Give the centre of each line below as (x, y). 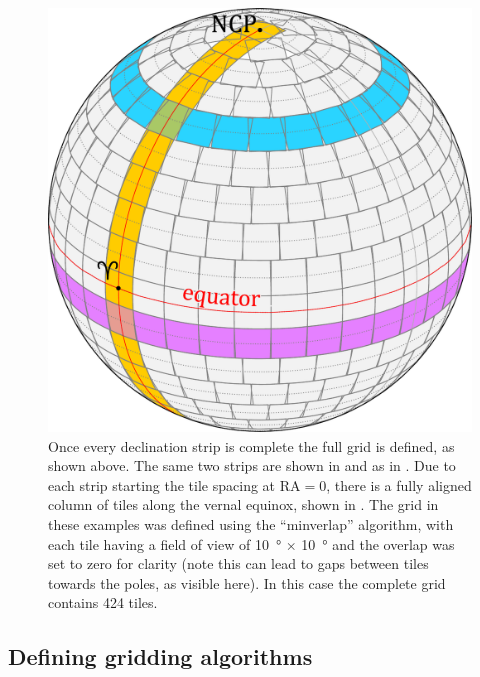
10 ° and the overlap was (378, 543)
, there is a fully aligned (399, 484)
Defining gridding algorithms (160, 656)
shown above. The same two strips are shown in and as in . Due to (252, 465)
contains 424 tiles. (103, 602)
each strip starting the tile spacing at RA (174, 484)
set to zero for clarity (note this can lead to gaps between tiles (238, 563)
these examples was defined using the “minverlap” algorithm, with (251, 523)
